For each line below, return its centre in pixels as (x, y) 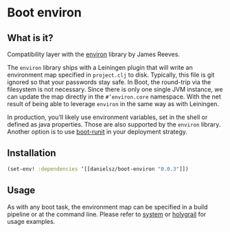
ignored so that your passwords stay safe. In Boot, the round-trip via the (109, 82)
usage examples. (31, 221)
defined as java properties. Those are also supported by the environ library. (114, 124)
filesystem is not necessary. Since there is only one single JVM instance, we (115, 89)
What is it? (30, 38)
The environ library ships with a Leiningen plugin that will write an (100, 67)
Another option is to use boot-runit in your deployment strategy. (97, 132)
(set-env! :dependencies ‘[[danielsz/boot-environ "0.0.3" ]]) (98, 169)
